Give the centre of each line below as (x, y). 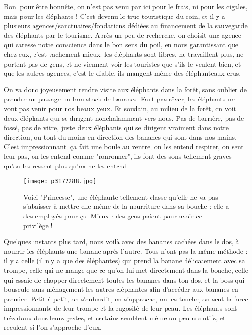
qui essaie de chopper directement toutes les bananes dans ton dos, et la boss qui (124, 279)
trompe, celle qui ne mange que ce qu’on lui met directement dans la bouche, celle (126, 270)
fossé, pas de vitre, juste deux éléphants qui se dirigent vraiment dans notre (117, 127)
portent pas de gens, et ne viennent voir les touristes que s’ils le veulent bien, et (123, 63)
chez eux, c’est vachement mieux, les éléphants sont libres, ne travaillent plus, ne (124, 54)
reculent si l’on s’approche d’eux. (53, 327)
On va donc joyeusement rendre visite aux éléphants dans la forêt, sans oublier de (125, 89)
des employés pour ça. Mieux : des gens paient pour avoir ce (113, 215)
